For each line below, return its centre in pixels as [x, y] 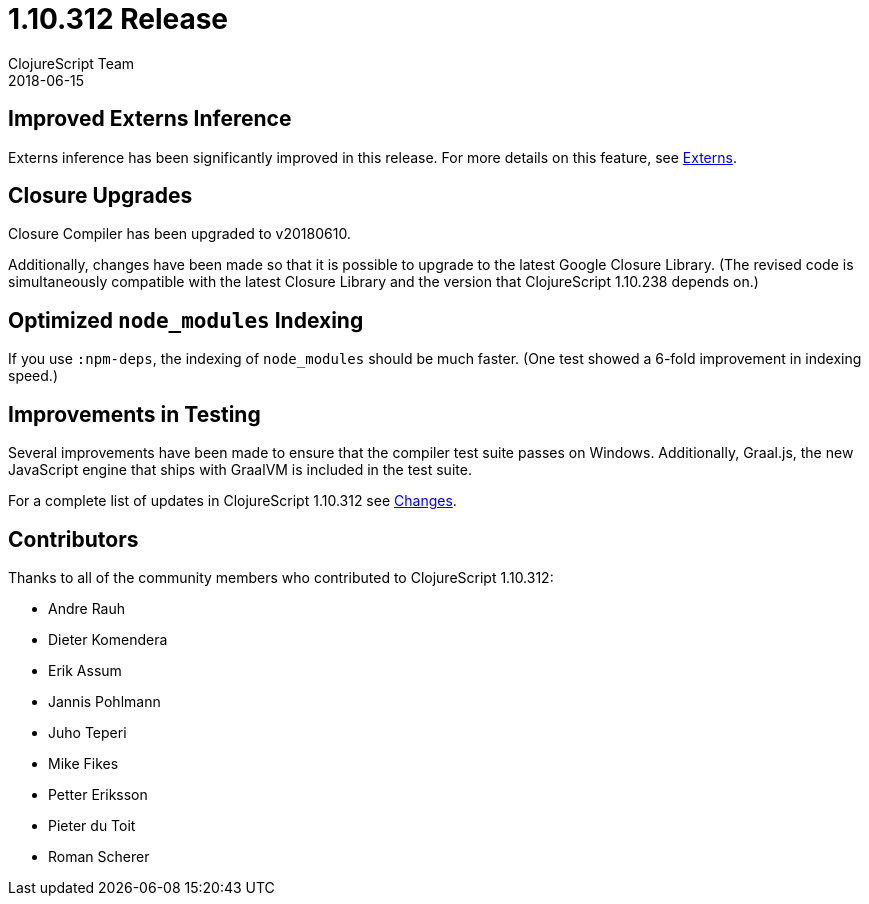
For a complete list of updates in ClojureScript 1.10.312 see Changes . [232, 501]
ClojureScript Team [71, 63]
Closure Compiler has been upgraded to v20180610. [179, 234]
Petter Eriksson [98, 794]
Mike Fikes [83, 763]
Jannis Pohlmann [104, 701]
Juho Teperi [87, 732]
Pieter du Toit [92, 825]
